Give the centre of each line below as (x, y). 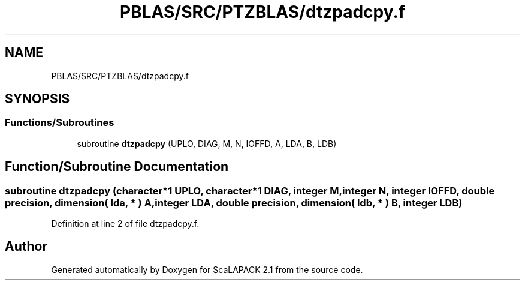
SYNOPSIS (37, 99)
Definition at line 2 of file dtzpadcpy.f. (125, 224)
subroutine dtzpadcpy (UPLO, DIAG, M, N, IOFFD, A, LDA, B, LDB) (207, 143)
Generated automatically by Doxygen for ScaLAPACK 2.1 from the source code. (207, 269)
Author (26, 247)
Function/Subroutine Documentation (117, 167)
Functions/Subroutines (60, 123)
